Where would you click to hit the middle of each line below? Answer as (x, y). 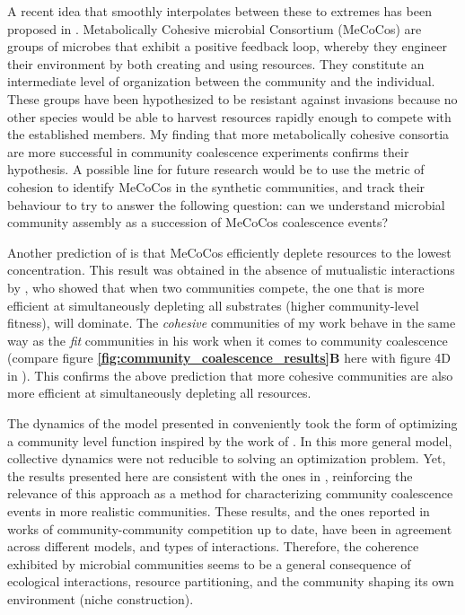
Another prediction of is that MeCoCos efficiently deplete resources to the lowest (229, 252)
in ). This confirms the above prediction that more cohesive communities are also (230, 375)
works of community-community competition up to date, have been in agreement (230, 528)
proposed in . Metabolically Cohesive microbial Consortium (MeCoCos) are (215, 28)
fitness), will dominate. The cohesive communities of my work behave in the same (232, 323)
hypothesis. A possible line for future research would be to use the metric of (216, 169)
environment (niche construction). (101, 599)
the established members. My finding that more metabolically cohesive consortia (228, 134)
